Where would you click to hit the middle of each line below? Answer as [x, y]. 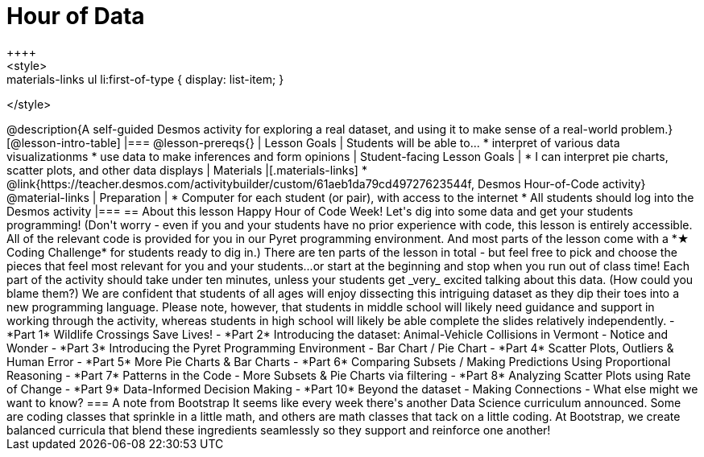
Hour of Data [76, 16]
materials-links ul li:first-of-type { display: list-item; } [145, 79]
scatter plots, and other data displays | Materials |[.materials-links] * [187, 170]
